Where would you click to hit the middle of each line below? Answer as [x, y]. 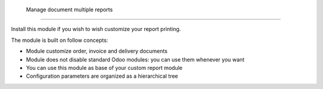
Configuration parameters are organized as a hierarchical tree [102, 76]
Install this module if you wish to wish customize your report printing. [96, 29]
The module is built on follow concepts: [60, 40]
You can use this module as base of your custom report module [104, 67]
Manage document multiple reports [69, 10]
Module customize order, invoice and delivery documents [97, 51]
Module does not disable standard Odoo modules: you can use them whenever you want [135, 59]
